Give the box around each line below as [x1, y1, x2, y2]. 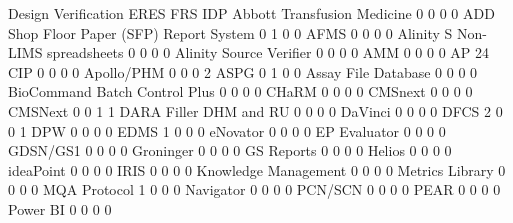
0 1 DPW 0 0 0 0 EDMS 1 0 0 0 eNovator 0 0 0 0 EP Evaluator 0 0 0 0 [8, 120, 446, 141]
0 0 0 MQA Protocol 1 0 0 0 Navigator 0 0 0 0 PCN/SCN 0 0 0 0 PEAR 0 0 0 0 [8, 179, 501, 200]
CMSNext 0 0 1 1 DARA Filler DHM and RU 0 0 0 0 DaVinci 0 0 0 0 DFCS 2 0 [8, 100, 503, 121]
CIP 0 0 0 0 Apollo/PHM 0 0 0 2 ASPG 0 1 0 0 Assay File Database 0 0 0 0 [8, 61, 478, 82]
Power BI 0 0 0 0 [8, 198, 112, 219]
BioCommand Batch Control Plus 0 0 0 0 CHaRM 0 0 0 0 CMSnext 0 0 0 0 [8, 81, 473, 102]
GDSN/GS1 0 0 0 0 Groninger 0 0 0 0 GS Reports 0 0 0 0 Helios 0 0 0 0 [8, 140, 452, 161]
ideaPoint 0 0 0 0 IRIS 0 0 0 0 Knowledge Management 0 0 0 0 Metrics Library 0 [8, 159, 506, 180]
